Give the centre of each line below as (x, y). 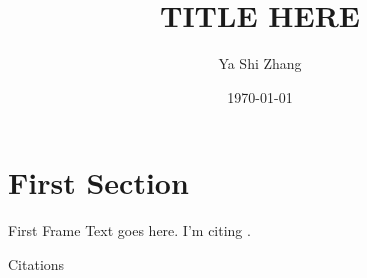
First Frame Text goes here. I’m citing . (129, 230)
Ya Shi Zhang (260, 63)
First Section (98, 182)
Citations (36, 263)
